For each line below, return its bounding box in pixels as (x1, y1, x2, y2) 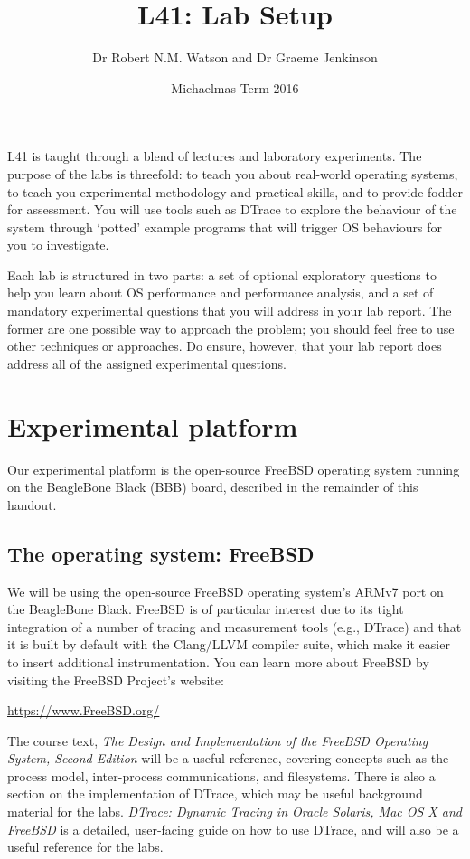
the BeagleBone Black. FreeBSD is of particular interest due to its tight (7, 599, 404, 618)
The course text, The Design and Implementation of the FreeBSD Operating (7, 731, 428, 750)
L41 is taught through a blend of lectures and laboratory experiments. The (7, 146, 422, 165)
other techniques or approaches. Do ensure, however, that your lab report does (7, 336, 442, 355)
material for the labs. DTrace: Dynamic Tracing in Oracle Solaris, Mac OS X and (7, 802, 462, 821)
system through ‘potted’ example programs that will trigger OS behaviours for (7, 217, 442, 236)
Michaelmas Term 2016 (171, 78, 299, 97)
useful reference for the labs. (7, 837, 164, 856)
